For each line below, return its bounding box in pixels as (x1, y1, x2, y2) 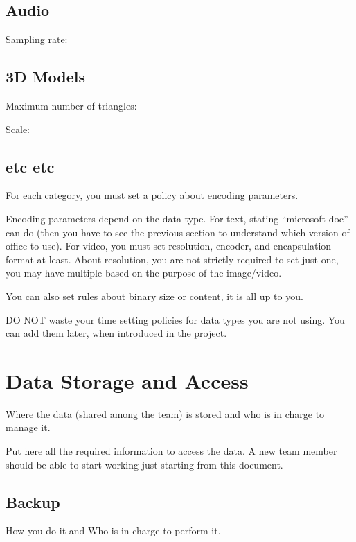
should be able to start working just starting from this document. (6, 457, 283, 471)
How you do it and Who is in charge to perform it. (6, 523, 221, 538)
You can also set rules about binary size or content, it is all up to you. (6, 288, 303, 303)
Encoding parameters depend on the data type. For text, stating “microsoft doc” (6, 211, 348, 225)
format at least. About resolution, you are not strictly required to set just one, (6, 252, 339, 266)
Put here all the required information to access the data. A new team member (6, 444, 337, 458)
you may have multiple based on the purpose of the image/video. (6, 265, 282, 280)
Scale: (6, 121, 30, 136)
